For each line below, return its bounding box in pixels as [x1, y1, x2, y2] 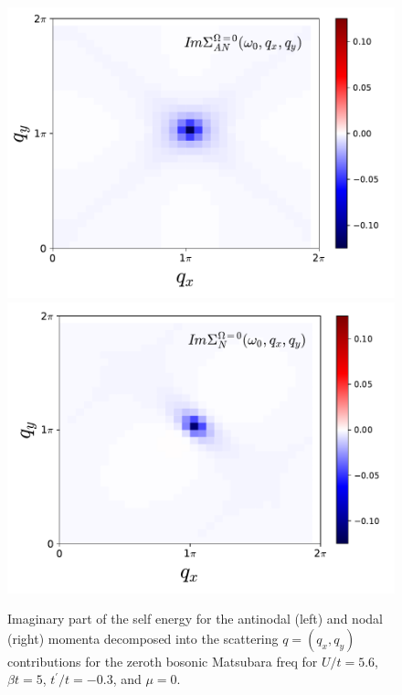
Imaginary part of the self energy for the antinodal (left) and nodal [7, 609, 383, 628]
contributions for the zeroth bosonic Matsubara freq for [7, 651, 318, 670]
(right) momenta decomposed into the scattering [7, 628, 279, 647]
